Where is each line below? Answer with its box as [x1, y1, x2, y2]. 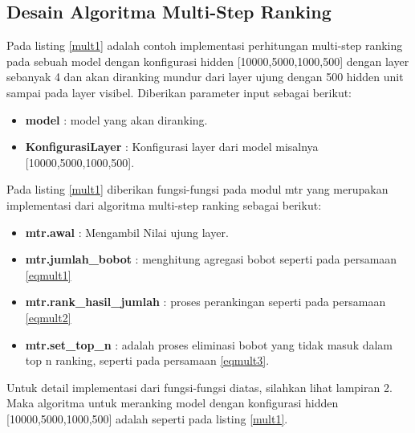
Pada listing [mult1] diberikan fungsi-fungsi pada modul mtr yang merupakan [6, 181, 389, 198]
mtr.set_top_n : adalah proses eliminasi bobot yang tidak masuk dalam [25, 336, 393, 353]
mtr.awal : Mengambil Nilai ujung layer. [25, 223, 229, 240]
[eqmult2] [25, 308, 71, 325]
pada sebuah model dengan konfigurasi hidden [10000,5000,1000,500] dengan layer [6, 52, 409, 69]
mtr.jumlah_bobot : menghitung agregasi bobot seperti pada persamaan [25, 251, 397, 268]
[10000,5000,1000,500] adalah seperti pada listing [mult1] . [6, 410, 288, 427]
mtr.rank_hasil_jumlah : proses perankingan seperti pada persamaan [25, 293, 386, 310]
